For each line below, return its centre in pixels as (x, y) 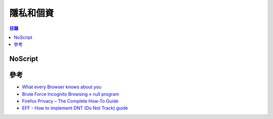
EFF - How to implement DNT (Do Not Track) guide (75, 108)
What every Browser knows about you (62, 87)
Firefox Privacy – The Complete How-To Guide (70, 101)
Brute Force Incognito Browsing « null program (71, 94)
